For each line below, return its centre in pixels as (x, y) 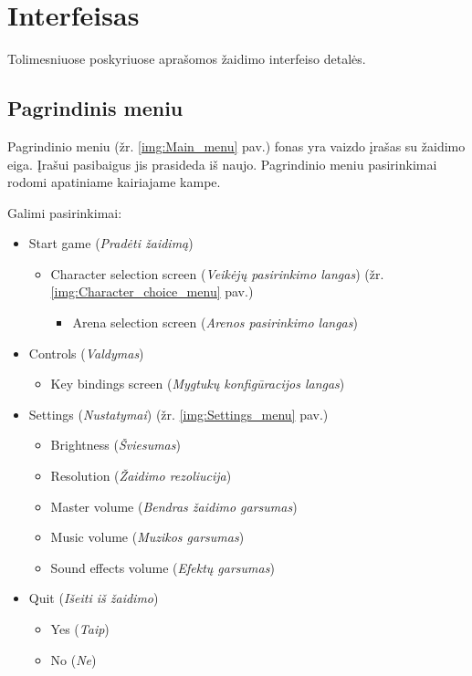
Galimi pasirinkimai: (65, 212)
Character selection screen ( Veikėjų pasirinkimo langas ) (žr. (217, 273)
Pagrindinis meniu (95, 108)
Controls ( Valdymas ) (86, 353)
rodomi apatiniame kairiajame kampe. (114, 182)
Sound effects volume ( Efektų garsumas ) (163, 567)
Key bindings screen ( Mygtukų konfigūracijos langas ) (198, 384)
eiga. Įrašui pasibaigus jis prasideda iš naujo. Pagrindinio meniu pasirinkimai (222, 164)
